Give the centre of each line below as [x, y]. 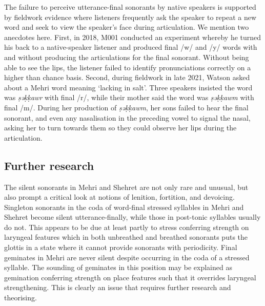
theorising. [21, 298]
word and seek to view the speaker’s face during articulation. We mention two [127, 27]
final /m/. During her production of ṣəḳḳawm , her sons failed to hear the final [126, 107]
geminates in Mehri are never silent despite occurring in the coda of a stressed [127, 257]
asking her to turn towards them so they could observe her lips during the [120, 128]
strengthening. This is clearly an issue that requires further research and [118, 287]
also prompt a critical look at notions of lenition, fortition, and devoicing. [119, 197]
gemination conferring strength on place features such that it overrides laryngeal [130, 277]
